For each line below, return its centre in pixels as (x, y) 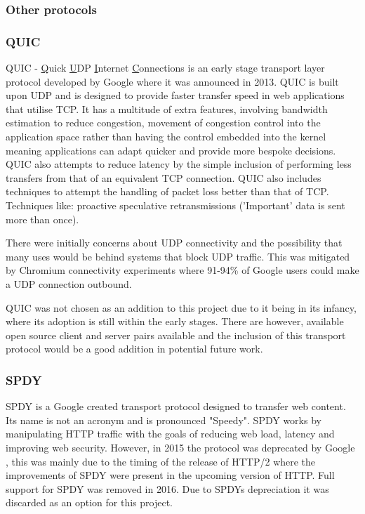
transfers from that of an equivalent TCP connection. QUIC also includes (164, 177)
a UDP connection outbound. (69, 283)
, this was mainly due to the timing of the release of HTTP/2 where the (161, 461)
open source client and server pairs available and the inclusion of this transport (176, 335)
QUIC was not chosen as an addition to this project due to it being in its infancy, (181, 307)
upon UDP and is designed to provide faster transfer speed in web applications (175, 95)
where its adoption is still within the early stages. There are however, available (175, 321)
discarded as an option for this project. (89, 502)
